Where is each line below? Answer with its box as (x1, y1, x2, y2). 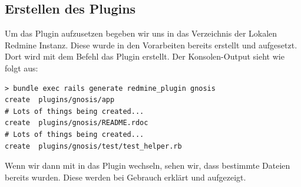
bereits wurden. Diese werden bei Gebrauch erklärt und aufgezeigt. (5, 170, 246, 183)
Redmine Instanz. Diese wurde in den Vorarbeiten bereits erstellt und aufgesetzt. (5, 38, 297, 51)
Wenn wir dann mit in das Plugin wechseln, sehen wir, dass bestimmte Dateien (5, 159, 290, 172)
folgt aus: (5, 61, 38, 74)
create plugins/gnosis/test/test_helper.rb (5, 142, 182, 150)
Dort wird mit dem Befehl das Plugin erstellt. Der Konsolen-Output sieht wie (5, 50, 285, 63)
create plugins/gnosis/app (5, 96, 115, 104)
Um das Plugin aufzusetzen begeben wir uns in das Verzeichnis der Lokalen (5, 27, 277, 40)
